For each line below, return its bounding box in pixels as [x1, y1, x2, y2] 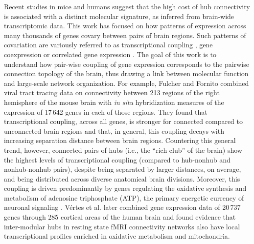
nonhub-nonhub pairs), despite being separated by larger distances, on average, [4, 164, 241, 174]
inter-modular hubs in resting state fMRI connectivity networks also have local [4, 221, 240, 231]
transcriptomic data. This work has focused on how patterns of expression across [4, 20, 246, 31]
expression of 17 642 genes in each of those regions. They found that [4, 106, 208, 117]
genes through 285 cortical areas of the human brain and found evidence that [4, 212, 236, 222]
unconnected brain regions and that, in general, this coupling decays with [4, 125, 224, 136]
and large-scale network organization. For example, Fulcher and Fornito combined [4, 78, 249, 88]
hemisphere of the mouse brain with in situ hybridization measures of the [4, 97, 224, 107]
